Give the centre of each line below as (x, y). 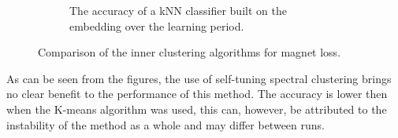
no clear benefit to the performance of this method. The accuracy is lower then (197, 94)
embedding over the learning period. (157, 25)
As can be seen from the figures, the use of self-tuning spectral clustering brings (199, 78)
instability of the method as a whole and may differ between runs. (166, 124)
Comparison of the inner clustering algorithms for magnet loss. (190, 52)
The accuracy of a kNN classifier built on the (178, 10)
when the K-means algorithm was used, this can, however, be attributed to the (197, 109)
